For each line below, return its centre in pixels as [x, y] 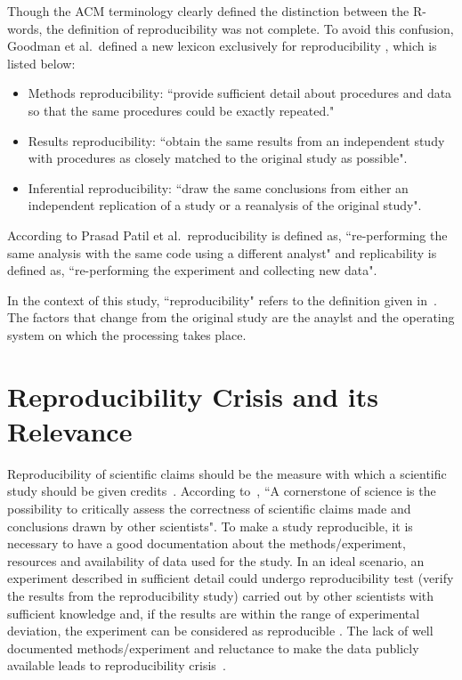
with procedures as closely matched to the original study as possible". [218, 158]
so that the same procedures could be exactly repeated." [181, 110]
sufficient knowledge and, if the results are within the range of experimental [214, 613]
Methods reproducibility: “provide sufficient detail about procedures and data [240, 93]
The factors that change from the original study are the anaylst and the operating [231, 317]
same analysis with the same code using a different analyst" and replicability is [222, 252]
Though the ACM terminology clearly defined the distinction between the [208, 11]
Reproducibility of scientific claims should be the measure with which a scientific [227, 473]
